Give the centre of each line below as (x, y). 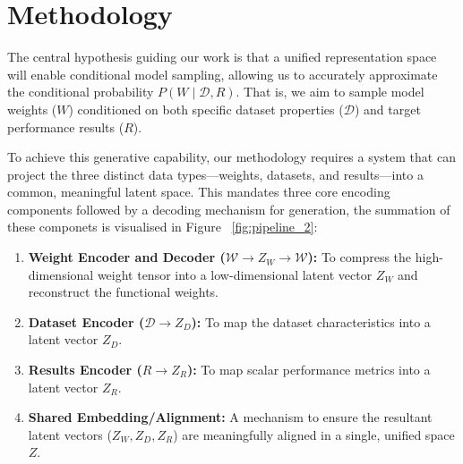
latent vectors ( (70, 434)
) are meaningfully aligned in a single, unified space (314, 434)
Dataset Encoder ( (86, 321)
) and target (387, 109)
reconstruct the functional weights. (123, 292)
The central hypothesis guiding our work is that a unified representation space (222, 57)
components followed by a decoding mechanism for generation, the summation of (229, 209)
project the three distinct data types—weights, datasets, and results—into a (215, 174)
